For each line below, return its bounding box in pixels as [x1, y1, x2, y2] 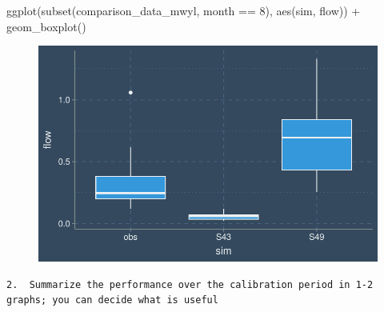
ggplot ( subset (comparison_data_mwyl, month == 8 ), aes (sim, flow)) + [6, 2, 361, 18]
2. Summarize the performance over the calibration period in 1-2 [6, 278, 374, 290]
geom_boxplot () [6, 18, 86, 34]
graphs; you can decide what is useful [6, 294, 218, 306]
